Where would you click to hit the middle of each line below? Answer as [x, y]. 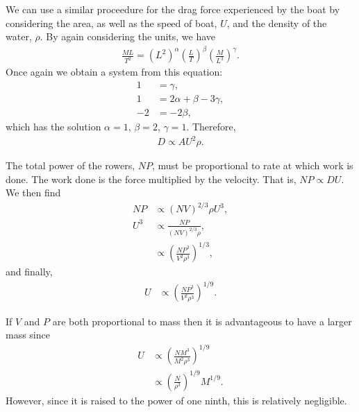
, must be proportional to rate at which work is [252, 165]
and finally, [29, 272]
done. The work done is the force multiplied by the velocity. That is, [151, 179]
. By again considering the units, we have [128, 36]
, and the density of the [277, 23]
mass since [28, 335]
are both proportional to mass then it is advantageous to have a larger [202, 321]
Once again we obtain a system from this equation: [114, 72]
